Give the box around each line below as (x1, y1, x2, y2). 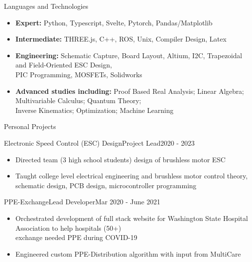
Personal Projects (4, 121, 56, 131)
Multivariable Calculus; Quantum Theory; (15, 95, 141, 106)
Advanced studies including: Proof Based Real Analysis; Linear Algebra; (15, 86, 244, 96)
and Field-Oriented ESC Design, (15, 60, 112, 70)
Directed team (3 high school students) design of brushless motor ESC (15, 154, 226, 164)
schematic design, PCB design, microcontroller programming (15, 180, 196, 190)
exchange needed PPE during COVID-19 (15, 232, 137, 242)
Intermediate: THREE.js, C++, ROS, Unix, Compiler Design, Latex (15, 34, 227, 44)
